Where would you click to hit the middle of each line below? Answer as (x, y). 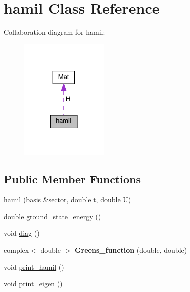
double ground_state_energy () (53, 216)
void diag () (22, 233)
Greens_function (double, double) (131, 250)
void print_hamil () (34, 266)
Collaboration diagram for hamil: (55, 32)
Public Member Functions (72, 179)
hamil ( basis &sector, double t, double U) (68, 200)
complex (17, 250)
